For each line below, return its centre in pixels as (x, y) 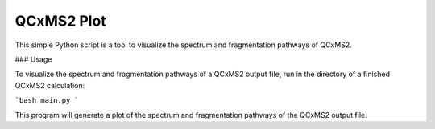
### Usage (33, 59)
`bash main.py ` (47, 101)
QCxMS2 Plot (60, 21)
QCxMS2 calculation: (50, 85)
